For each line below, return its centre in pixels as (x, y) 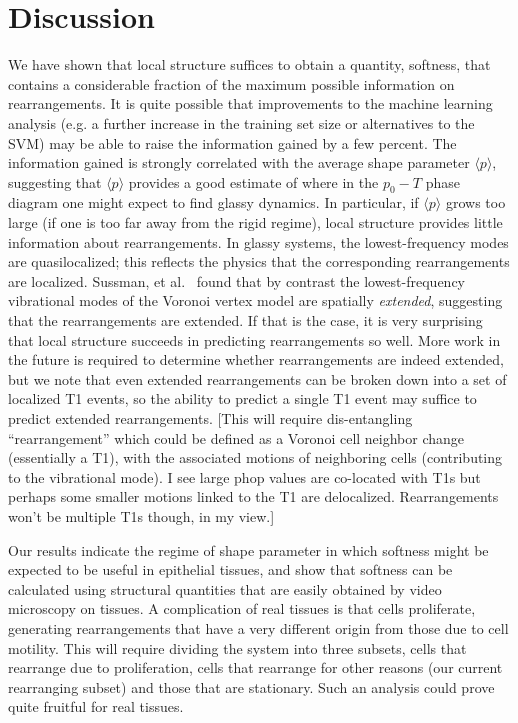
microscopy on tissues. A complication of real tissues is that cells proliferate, (242, 608)
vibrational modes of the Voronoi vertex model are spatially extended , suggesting (255, 300)
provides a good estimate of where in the (253, 181)
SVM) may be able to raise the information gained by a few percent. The (232, 142)
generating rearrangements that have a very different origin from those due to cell (258, 627)
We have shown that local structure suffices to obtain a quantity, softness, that (249, 64)
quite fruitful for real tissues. (96, 706)
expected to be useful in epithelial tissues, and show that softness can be (230, 569)
